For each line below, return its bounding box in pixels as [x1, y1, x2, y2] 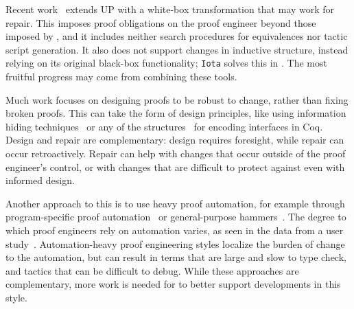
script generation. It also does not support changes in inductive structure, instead [5, 42, 349, 56]
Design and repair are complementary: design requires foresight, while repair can [5, 133, 344, 147]
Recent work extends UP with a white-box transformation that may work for [5, 2, 335, 16]
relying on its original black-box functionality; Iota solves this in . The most [5, 56, 327, 70]
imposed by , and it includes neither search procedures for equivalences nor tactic [5, 29, 348, 43]
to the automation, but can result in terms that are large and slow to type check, [5, 250, 346, 264]
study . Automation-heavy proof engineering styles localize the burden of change [5, 236, 345, 251]
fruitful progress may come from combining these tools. [5, 69, 237, 84]
